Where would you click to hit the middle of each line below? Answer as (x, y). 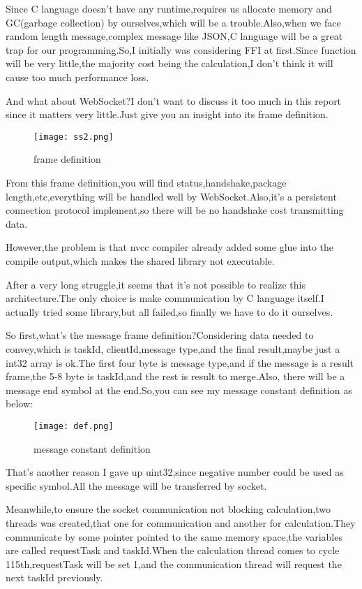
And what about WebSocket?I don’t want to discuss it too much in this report (174, 100)
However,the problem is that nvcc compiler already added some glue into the (170, 247)
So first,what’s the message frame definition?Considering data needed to (160, 335)
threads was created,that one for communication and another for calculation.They (181, 522)
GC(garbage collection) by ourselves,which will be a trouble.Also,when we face (173, 22)
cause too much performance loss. (77, 77)
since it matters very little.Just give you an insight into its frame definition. (167, 114)
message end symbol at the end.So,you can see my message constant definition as (179, 390)
